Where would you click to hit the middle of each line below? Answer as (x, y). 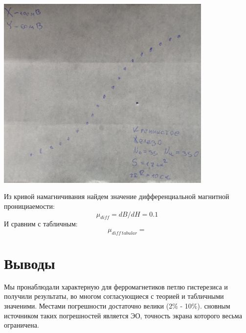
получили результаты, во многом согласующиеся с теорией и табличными (114, 296)
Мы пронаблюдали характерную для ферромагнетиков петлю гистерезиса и (116, 286)
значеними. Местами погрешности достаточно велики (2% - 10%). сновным (117, 306)
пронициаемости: (29, 206)
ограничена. (22, 325)
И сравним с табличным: (41, 224)
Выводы (30, 263)
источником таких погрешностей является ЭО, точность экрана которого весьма (123, 315)
